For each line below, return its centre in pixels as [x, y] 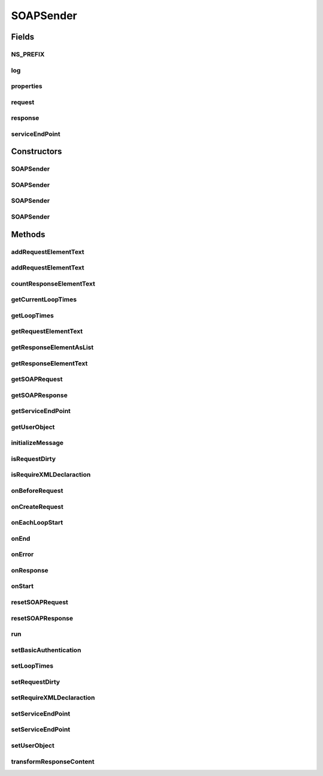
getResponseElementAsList [52, 347]
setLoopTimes [32, 666]
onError [22, 554]
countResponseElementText [53, 283]
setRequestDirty [36, 681]
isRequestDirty [33, 459]
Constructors [36, 152]
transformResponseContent [53, 762]
